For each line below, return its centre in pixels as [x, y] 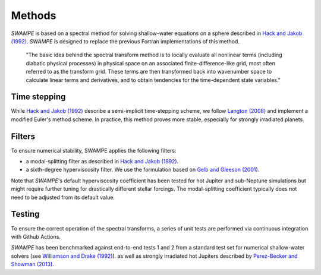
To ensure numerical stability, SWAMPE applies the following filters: [94, 150]
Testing [25, 214]
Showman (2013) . [33, 264]
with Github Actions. [36, 236]
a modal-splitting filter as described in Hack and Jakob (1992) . [102, 162]
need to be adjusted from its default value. [63, 197]
